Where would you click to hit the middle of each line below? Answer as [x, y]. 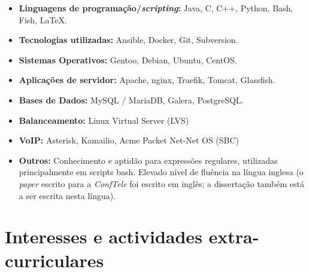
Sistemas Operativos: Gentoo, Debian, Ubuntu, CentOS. [128, 59]
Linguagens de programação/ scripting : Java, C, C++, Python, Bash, [156, 8]
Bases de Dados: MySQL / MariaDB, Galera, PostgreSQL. [131, 100]
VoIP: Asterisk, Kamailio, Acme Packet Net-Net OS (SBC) [129, 140]
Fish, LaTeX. [43, 19]
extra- [234, 236]
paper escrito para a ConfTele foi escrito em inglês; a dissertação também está [161, 183]
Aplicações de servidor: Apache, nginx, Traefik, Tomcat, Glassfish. [147, 80]
